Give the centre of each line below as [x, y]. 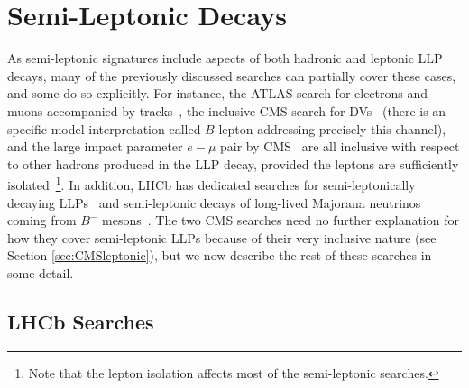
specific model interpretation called [104, 128]
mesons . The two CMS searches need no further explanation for [280, 220]
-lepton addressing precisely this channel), [330, 128]
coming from [42, 220]
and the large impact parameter [95, 146]
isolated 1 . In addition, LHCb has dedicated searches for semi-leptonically [212, 183]
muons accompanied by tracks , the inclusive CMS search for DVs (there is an [227, 110]
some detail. [41, 272]
